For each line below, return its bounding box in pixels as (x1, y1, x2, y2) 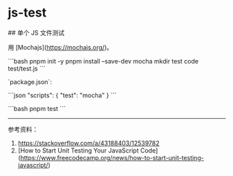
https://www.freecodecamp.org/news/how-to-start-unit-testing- (20, 153, 205, 162)
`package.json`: (8, 77, 53, 86)
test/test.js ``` (8, 64, 46, 72)
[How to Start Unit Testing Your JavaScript (17, 146, 139, 155)
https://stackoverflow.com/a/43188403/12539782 (17, 139, 160, 147)
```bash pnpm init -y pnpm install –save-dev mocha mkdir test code (8, 57, 199, 65)
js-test (8, 5, 47, 21)
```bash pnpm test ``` (8, 104, 66, 113)
